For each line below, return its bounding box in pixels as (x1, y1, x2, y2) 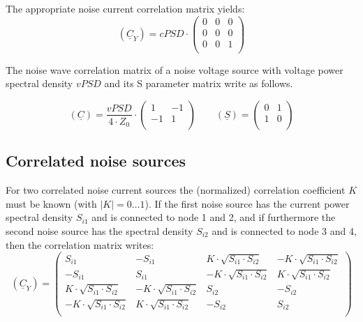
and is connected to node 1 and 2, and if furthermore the (91, 210, 336, 224)
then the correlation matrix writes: (6, 237, 154, 252)
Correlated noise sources (6, 150, 186, 171)
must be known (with (6, 196, 97, 210)
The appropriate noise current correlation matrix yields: (6, 1, 245, 15)
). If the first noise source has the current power (145, 196, 350, 210)
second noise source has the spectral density (6, 223, 193, 238)
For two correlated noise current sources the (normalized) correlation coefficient (6, 183, 346, 197)
